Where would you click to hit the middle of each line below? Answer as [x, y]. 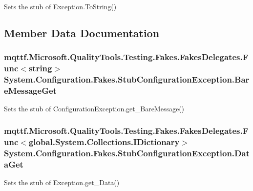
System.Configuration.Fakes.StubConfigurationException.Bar [127, 79]
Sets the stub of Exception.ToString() [60, 6]
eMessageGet [30, 91]
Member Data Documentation [82, 32]
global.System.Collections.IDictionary [104, 141]
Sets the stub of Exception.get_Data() [62, 182]
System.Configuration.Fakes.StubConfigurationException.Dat [127, 153]
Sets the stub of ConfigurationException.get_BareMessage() [94, 109]
